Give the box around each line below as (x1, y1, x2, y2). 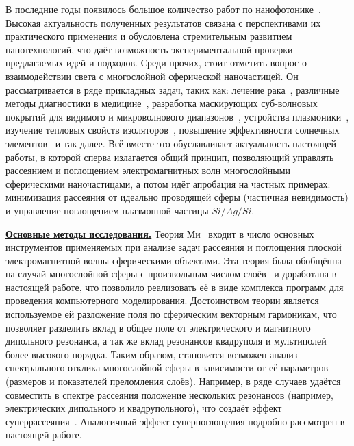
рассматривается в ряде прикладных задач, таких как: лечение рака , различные (5, 82, 340, 97)
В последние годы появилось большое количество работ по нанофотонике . (5, 2, 321, 16)
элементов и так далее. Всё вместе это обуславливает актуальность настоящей (5, 136, 336, 150)
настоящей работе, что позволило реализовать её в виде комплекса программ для (5, 280, 344, 294)
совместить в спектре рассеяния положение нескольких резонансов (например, (5, 387, 333, 401)
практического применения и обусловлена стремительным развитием (5, 29, 292, 43)
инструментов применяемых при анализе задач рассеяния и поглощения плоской (5, 240, 342, 254)
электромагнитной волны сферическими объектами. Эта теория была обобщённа (5, 253, 342, 267)
